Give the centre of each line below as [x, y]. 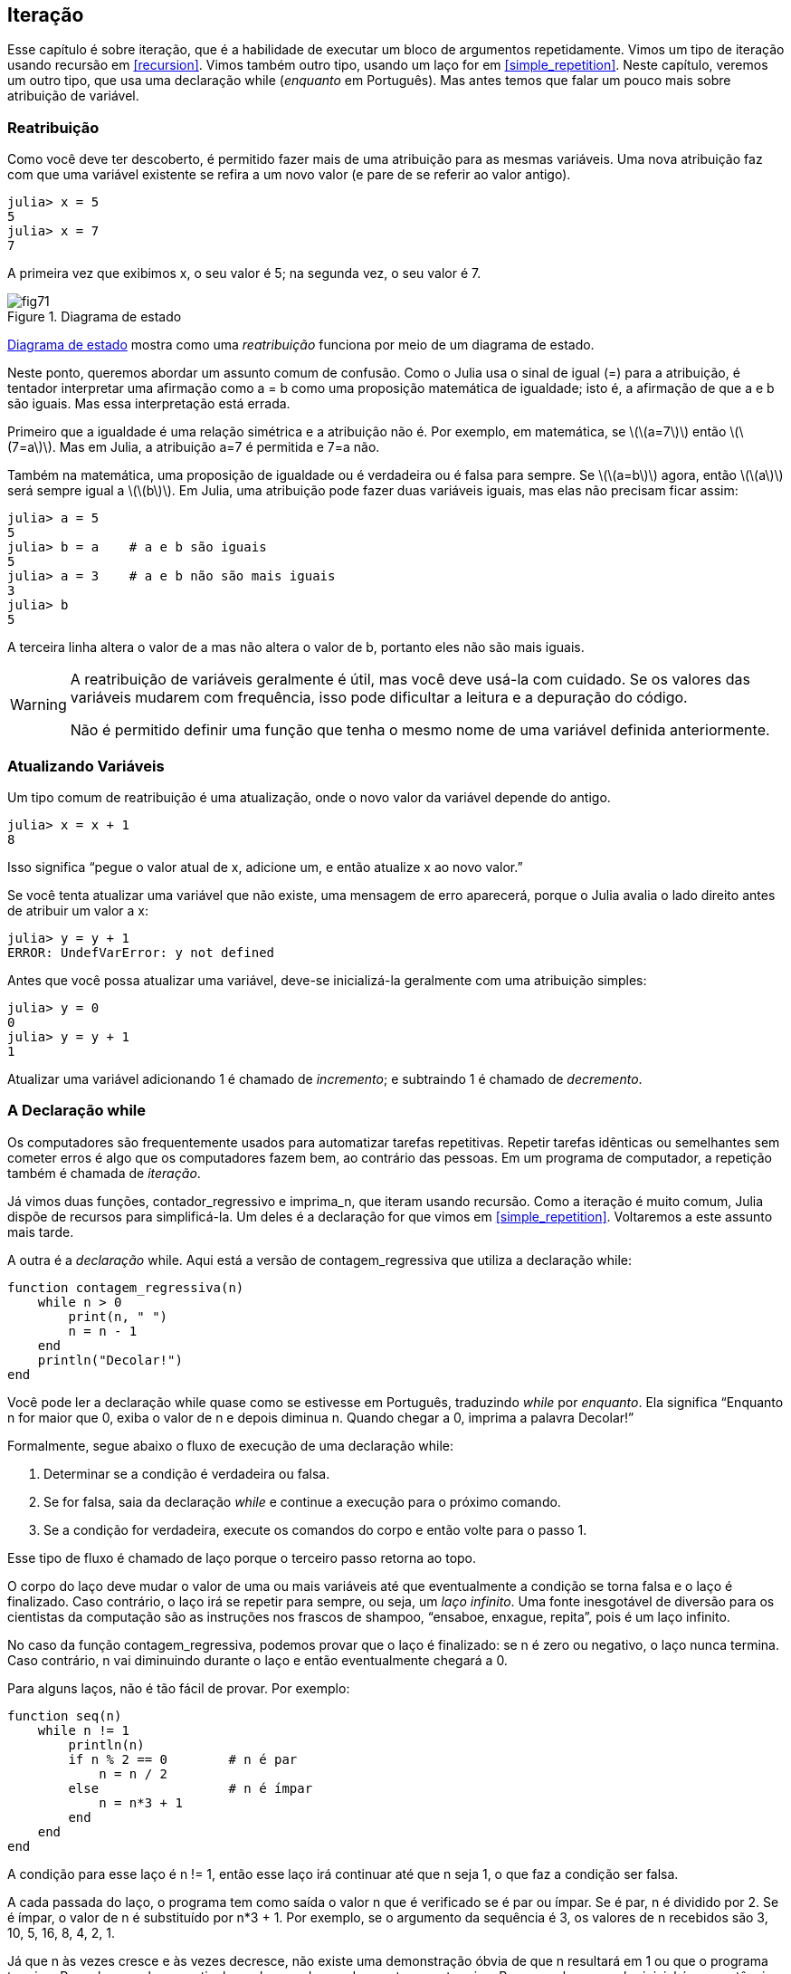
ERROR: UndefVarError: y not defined [141, 952]
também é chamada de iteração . [104, 1173]
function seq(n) [65, 1715]
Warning [38, 705]
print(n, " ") [118, 1316]
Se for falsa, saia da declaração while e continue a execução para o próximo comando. [302, 1501]
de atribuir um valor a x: [78, 910]
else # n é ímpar [191, 1788]
